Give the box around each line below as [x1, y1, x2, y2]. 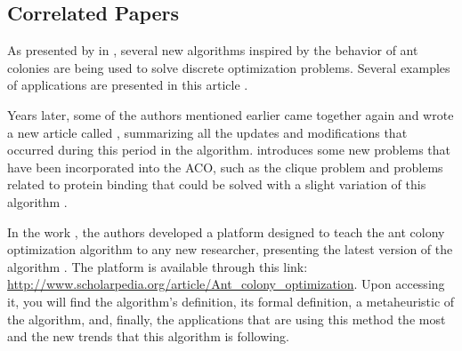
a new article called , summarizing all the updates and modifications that [7, 123, 408, 141]
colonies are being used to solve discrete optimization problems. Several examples [7, 58, 450, 76]
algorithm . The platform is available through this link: [7, 257, 308, 275]
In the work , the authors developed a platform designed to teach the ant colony [7, 222, 445, 241]
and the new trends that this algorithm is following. [7, 327, 289, 346]
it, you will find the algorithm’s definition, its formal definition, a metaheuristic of [7, 291, 455, 310]
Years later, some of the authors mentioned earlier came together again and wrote [7, 105, 454, 124]
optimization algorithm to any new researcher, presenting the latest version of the [7, 240, 453, 259]
